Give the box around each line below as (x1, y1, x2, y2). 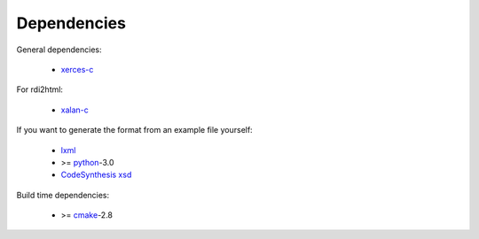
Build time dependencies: (16, 189, 110, 200)
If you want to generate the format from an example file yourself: (16, 125, 253, 135)
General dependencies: (16, 44, 102, 55)
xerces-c (60, 64, 94, 74)
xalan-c (60, 104, 89, 115)
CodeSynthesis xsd (60, 169, 132, 181)
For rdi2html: (16, 84, 64, 95)
